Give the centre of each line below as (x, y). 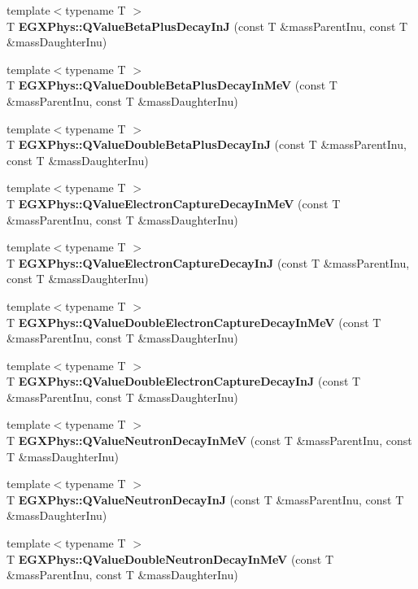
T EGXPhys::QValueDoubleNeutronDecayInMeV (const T (170, 558)
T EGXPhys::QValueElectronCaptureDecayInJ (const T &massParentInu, (208, 262)
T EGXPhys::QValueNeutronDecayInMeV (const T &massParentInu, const (209, 441)
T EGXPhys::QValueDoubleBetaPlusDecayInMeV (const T (172, 85)
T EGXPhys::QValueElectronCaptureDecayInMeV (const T (174, 203)
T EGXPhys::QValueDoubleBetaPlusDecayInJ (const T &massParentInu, (207, 144)
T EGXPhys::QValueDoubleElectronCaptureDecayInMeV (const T (194, 322)
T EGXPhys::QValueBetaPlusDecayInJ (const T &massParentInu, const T (207, 26)
